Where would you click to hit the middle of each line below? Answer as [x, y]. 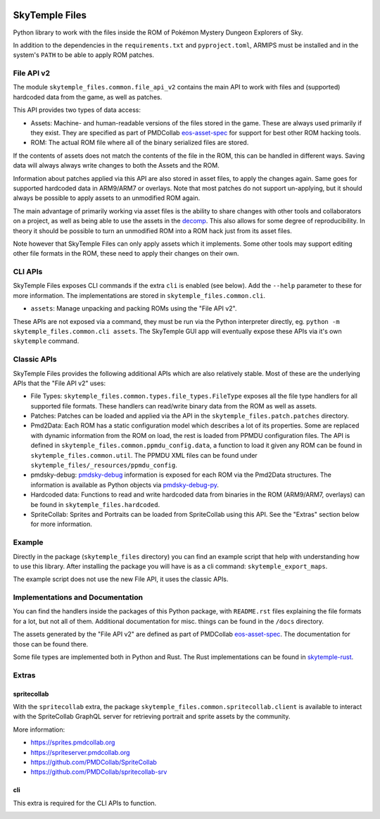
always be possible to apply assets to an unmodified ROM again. [107, 198]
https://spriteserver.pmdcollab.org [80, 752]
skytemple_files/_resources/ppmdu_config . [104, 465]
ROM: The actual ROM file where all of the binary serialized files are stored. [140, 143]
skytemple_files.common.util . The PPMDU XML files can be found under [144, 455]
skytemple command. [46, 341]
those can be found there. [51, 644]
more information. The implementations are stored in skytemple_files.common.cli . [139, 295]
